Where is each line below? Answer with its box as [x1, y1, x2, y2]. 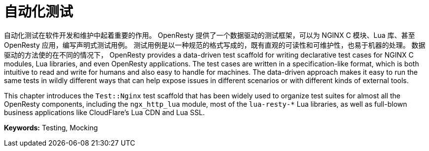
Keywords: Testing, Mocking [4, 123, 98, 132]
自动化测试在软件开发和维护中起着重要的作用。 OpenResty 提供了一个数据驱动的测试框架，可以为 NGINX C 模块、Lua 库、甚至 [4, 30, 415, 39]
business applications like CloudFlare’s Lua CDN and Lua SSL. [4, 108, 205, 117]
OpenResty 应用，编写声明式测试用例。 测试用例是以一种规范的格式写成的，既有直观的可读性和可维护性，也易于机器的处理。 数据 [4, 40, 426, 49]
